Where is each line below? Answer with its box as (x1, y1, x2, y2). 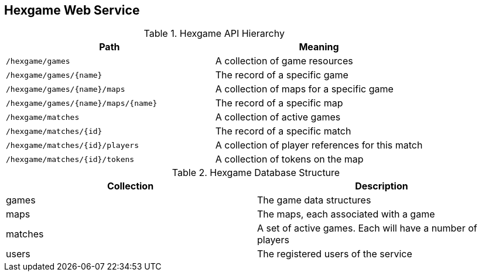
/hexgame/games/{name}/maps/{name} (6, 98, 158, 108)
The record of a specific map (215, 97, 343, 109)
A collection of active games (215, 111, 341, 123)
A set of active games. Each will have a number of (257, 222, 477, 234)
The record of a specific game (215, 69, 348, 81)
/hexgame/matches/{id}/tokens (6, 154, 135, 164)
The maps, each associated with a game (257, 208, 435, 220)
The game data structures (257, 194, 371, 206)
